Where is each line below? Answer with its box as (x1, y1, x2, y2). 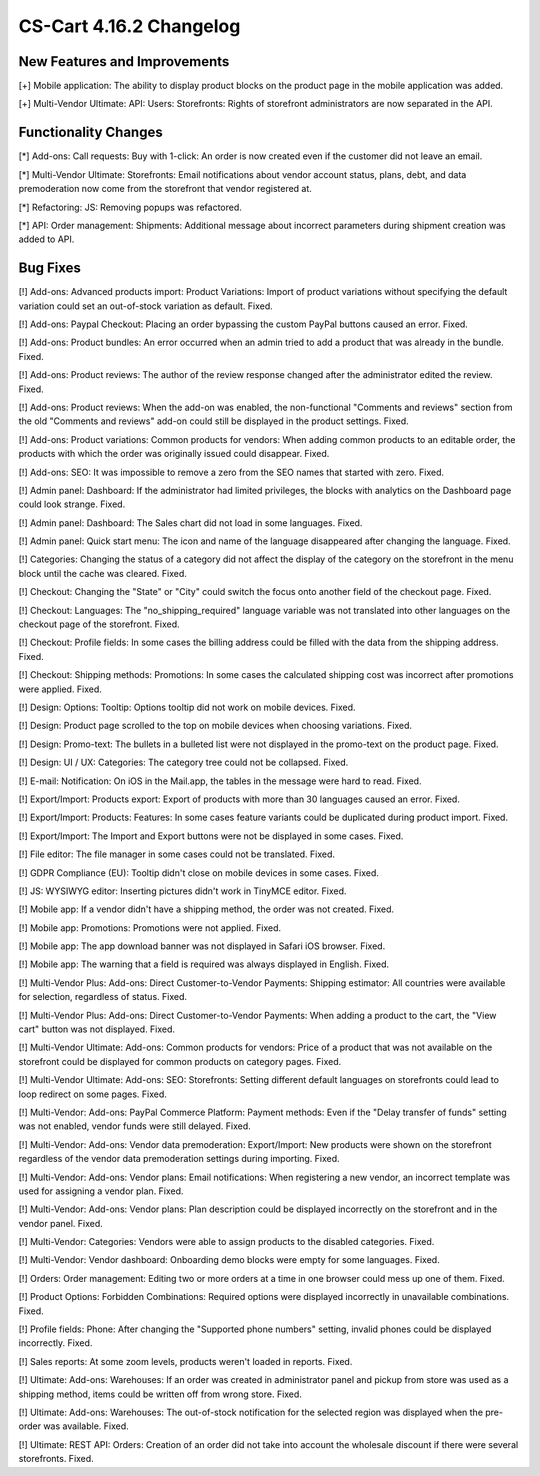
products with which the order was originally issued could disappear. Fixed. (18, 448, 330, 460)
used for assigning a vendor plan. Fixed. (18, 1185, 184, 1197)
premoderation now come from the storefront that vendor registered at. (18, 183, 312, 195)
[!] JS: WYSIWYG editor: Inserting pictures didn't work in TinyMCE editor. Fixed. (18, 885, 347, 897)
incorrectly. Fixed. (18, 1337, 93, 1349)
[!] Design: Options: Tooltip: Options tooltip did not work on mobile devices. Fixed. (18, 701, 356, 713)
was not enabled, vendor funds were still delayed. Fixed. (18, 1120, 252, 1132)
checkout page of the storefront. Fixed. (18, 618, 180, 630)
